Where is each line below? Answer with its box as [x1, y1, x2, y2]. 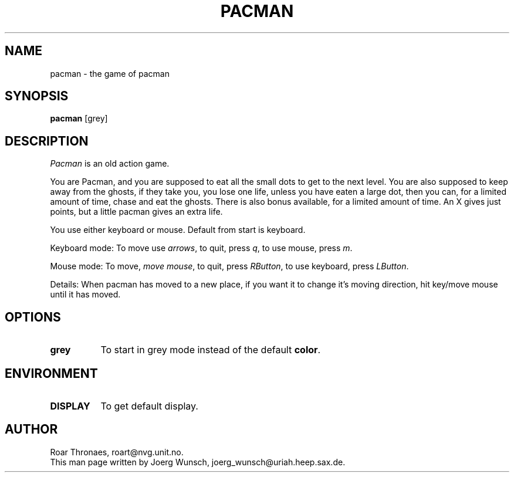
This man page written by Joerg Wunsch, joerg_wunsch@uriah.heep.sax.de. [50, 456, 346, 467]
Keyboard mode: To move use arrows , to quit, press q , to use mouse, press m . [50, 243, 353, 253]
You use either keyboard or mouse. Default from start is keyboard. [50, 225, 306, 235]
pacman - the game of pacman [50, 68, 170, 79]
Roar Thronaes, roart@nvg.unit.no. [50, 446, 184, 457]
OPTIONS [5, 309, 61, 324]
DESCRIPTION [5, 133, 89, 148]
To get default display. [100, 400, 198, 412]
